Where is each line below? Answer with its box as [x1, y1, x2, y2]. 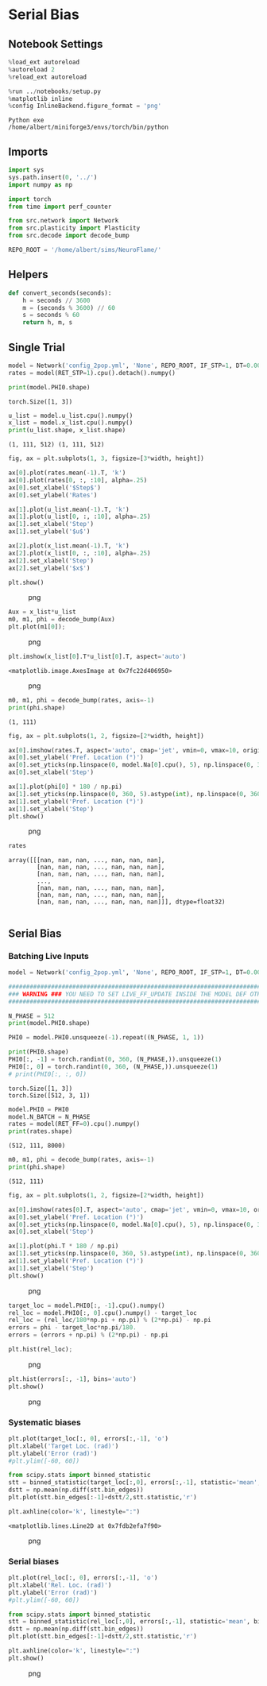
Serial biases [8, 1556, 60, 1567]
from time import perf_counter [8, 203, 112, 211]
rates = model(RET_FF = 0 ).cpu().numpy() [8, 1120, 141, 1128]
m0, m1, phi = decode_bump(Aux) [8, 616, 115, 624]
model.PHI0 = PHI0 [8, 1105, 69, 1113]
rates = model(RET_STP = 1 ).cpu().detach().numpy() [8, 369, 176, 377]
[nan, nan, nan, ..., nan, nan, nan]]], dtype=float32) [37, 898, 226, 907]
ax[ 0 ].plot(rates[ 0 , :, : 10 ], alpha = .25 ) [8, 476, 148, 484]
